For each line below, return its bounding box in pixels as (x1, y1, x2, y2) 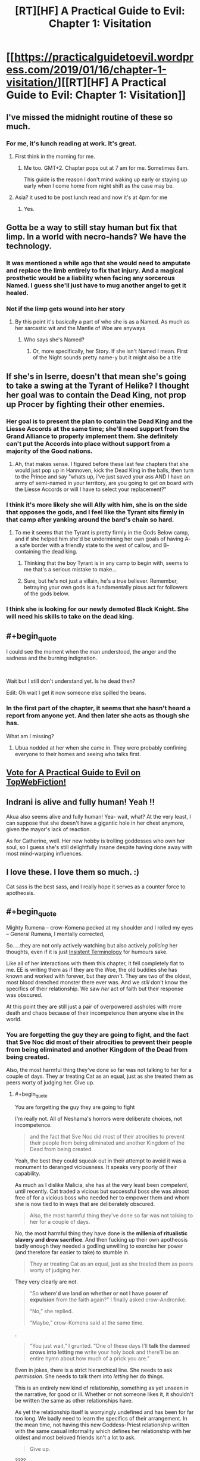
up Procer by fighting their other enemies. (6, 399, 165, 409)
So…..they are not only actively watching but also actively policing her (6, 941, 178, 949)
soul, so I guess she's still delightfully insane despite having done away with (6, 843, 193, 850)
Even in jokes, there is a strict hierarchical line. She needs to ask (14, 1366, 173, 1373)
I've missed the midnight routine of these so (6, 112, 173, 122)
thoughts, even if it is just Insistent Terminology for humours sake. (6, 948, 168, 955)
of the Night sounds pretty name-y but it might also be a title (32, 354, 182, 361)
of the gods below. (23, 590, 70, 597)
